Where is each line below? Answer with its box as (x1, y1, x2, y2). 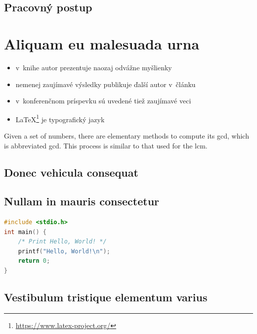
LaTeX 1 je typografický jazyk (15, 112, 105, 124)
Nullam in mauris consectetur (4, 193, 160, 209)
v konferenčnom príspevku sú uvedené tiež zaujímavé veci (15, 95, 191, 106)
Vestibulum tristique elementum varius (4, 289, 208, 305)
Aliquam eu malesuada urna (4, 33, 200, 53)
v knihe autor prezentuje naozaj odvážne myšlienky (15, 62, 172, 72)
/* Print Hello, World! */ (18, 238, 107, 245)
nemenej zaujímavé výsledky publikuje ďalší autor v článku (15, 79, 196, 89)
